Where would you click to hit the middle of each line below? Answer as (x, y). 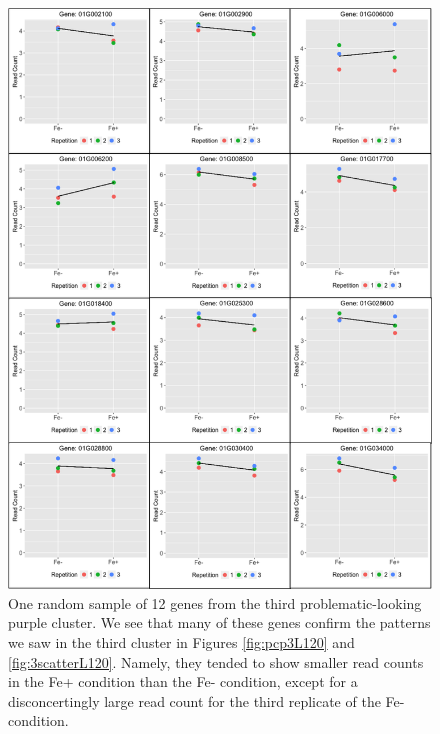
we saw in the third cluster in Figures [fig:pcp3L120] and (181, 642)
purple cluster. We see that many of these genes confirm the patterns (219, 622)
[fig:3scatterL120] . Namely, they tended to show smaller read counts (216, 661)
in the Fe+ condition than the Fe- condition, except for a (183, 681)
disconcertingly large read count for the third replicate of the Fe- (206, 700)
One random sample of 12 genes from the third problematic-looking (215, 602)
